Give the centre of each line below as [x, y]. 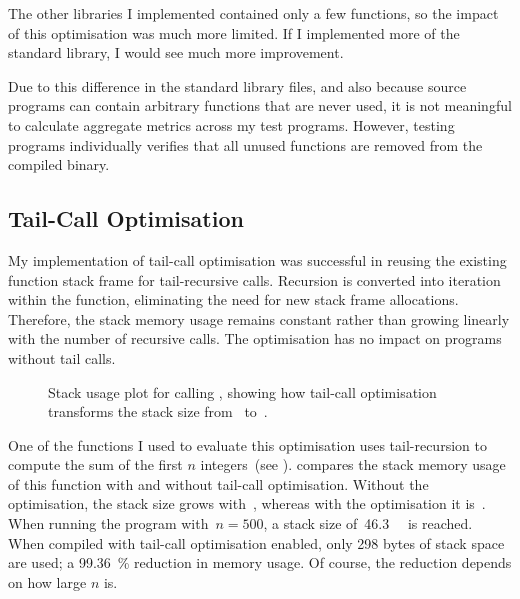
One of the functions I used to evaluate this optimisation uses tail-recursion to [247, 444]
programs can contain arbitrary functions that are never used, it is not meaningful [260, 105]
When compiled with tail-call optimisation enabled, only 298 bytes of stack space [256, 542]
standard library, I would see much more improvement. [176, 52]
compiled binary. [59, 164]
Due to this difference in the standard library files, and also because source [237, 85]
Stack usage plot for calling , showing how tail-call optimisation [242, 391]
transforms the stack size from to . [158, 411]
